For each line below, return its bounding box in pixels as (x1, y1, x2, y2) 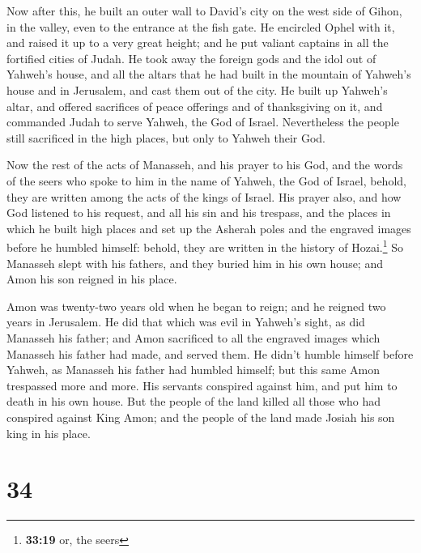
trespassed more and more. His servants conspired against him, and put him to (6, 376, 398, 393)
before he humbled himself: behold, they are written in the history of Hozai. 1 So (6, 236, 403, 255)
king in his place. (6, 424, 91, 441)
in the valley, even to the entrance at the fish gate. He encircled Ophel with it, (6, 18, 395, 35)
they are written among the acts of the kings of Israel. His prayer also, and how (6, 188, 402, 205)
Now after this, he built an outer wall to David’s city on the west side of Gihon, (6, 2, 402, 19)
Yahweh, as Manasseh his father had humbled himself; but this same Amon (6, 361, 381, 378)
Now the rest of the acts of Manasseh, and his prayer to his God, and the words (6, 156, 403, 173)
